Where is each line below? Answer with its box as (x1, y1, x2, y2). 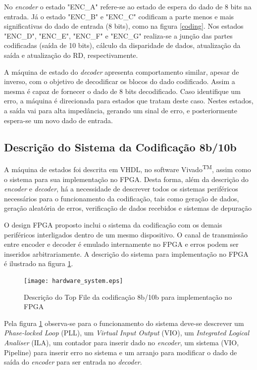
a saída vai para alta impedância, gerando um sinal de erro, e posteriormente (4, 105, 238, 115)
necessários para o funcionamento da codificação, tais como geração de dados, (4, 193, 239, 203)
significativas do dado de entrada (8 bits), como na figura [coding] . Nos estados (4, 21, 244, 31)
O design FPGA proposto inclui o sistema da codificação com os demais (4, 219, 222, 230)
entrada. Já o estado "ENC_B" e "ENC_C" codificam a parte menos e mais (4, 11, 234, 21)
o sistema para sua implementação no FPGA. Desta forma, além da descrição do (4, 174, 249, 184)
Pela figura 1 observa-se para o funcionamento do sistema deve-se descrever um (4, 318, 244, 328)
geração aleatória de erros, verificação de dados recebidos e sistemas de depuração (4, 203, 252, 213)
